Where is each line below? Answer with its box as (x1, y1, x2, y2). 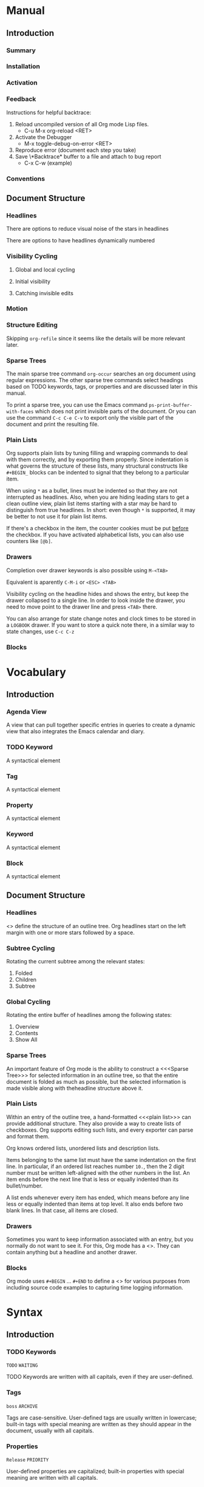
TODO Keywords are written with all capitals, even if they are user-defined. (6, 1373, 194, 1381)
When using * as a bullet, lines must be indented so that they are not (6, 487, 177, 494)
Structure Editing (6, 321, 58, 329)
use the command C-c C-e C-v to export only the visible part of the (6, 414, 174, 422)
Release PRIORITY (6, 1457, 49, 1463)
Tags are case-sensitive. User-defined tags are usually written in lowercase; (6, 1414, 197, 1421)
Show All (15, 1036, 38, 1044)
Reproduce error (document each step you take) (15, 146, 137, 154)
